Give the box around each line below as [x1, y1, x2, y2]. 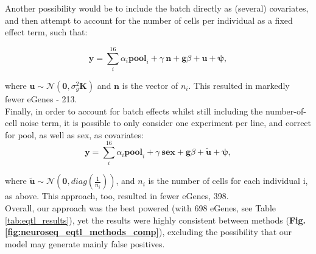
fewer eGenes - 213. [5, 92, 77, 105]
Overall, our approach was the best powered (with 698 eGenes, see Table [5, 202, 276, 214]
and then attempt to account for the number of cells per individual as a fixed [5, 13, 293, 26]
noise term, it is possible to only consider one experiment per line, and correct [19, 116, 312, 129]
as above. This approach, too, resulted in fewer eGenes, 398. [5, 189, 229, 202]
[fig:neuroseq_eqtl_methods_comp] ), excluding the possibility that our [5, 225, 292, 238]
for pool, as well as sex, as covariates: [5, 128, 144, 141]
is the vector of [122, 79, 178, 91]
